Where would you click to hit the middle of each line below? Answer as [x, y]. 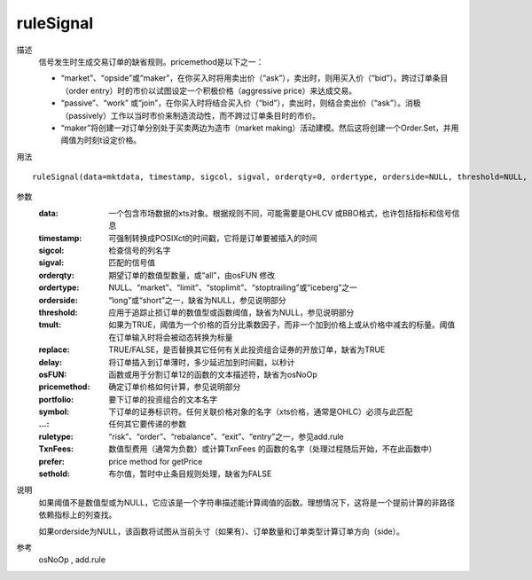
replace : [54, 349]
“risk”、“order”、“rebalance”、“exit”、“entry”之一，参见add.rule [227, 436]
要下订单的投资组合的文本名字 [163, 399]
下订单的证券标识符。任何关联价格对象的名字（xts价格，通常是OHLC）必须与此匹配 [261, 411]
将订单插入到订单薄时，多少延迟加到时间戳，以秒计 [202, 362]
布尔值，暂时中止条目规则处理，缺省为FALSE [190, 474]
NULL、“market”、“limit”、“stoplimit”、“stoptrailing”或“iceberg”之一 [233, 287]
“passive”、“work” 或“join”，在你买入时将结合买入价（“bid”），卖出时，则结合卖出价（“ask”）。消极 [241, 103]
